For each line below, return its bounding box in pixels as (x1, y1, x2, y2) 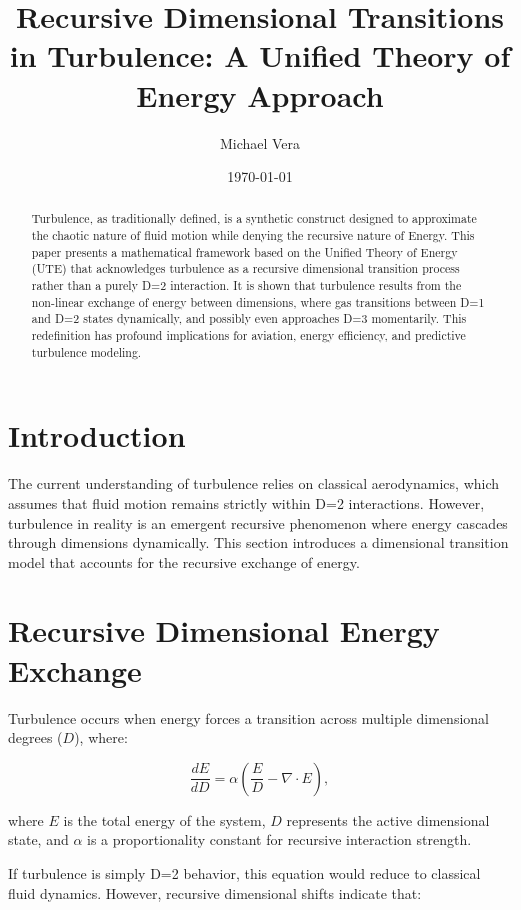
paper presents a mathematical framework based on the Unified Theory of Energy (31, 243, 458, 260)
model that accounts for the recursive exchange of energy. (8, 551, 360, 572)
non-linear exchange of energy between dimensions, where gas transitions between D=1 (31, 293, 485, 310)
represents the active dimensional (286, 809, 490, 830)
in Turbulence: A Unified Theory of (9, 35, 511, 76)
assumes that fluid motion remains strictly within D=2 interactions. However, (8, 492, 485, 513)
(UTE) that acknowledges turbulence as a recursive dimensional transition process (31, 260, 460, 277)
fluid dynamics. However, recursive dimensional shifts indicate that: (8, 882, 422, 903)
